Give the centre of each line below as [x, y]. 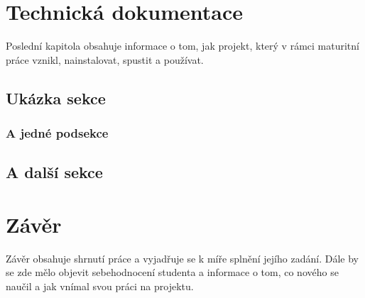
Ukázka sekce [56, 98]
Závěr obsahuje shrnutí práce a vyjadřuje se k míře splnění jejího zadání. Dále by [182, 258]
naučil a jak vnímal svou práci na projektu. [100, 286]
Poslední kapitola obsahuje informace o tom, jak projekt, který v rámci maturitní [182, 46]
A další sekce [54, 172]
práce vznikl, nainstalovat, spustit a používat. [105, 59]
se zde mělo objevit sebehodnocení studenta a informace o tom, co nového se [172, 272]
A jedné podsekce [57, 133]
